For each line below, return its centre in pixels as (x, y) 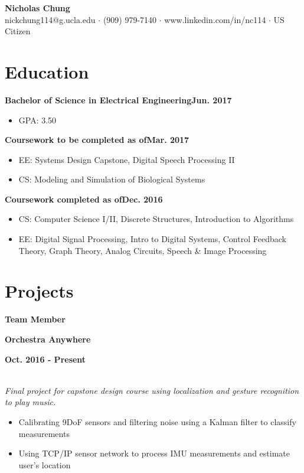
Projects (39, 291)
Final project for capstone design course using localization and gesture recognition (152, 390)
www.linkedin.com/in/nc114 (215, 19)
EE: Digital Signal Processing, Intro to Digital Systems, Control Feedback (152, 239)
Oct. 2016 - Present (45, 359)
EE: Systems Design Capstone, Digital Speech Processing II (127, 159)
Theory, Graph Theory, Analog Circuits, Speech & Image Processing (143, 250)
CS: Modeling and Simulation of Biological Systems (112, 179)
